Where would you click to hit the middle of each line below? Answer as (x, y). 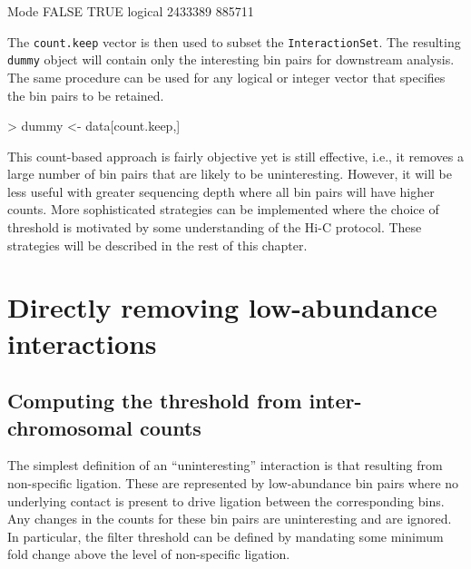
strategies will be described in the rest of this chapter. (157, 245)
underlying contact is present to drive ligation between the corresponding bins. (226, 500)
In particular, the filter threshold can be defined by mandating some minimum (226, 536)
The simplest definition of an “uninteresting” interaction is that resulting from (225, 465)
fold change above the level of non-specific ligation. (149, 554)
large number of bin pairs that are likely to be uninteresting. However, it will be (230, 174)
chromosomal (70, 427)
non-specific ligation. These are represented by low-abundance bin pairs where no (233, 483)
